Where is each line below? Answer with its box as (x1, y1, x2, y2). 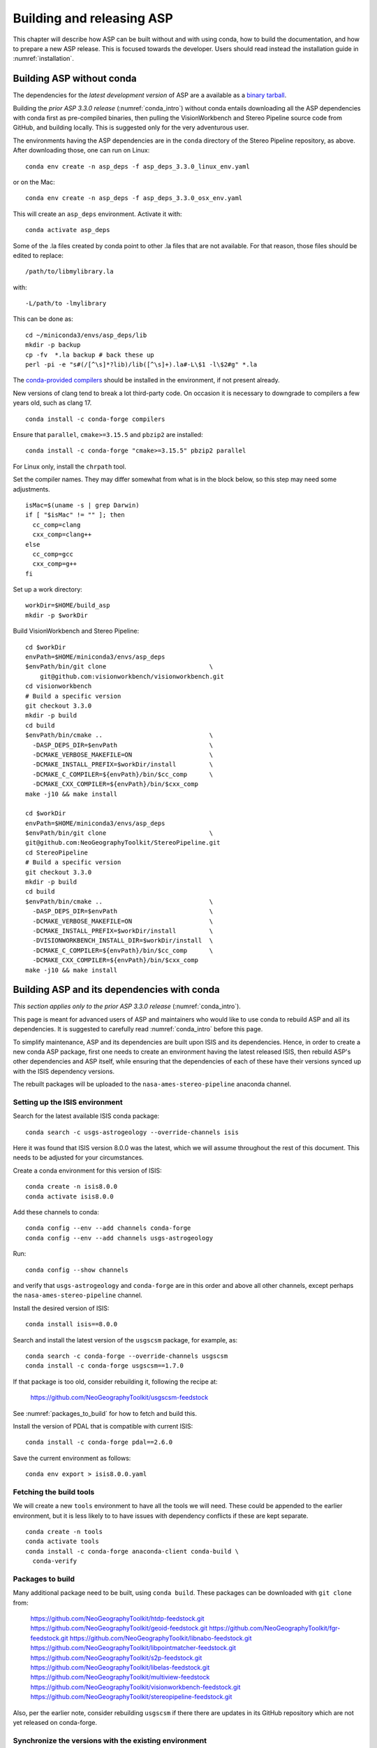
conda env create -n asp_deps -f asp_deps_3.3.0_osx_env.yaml (25, 194, 243, 202)
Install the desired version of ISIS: (13, 1304, 110, 1312)
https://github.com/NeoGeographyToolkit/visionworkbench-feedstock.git (30, 1682, 241, 1691)
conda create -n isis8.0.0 (25, 1182, 118, 1191)
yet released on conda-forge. (13, 1719, 98, 1726)
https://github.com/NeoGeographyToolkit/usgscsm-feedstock (30, 1394, 209, 1402)
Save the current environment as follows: (13, 1454, 131, 1462)
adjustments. (13, 485, 50, 493)
